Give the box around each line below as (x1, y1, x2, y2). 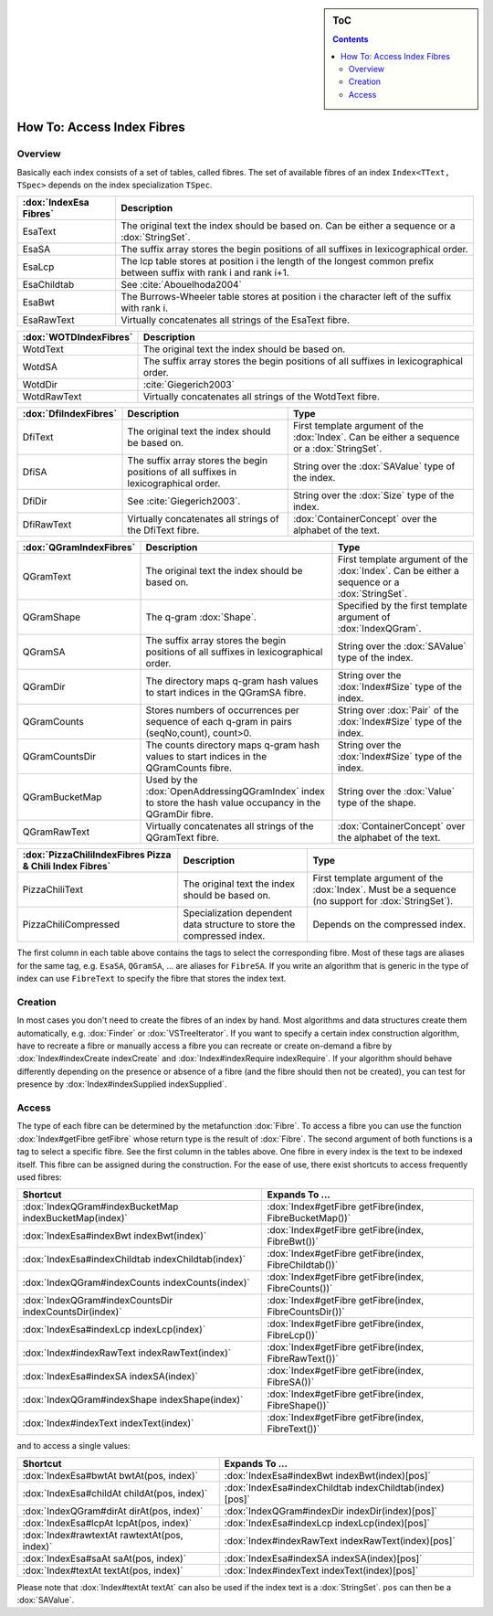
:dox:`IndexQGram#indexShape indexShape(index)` (22, 1394, 244, 1407)
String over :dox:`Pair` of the (337, 704, 460, 717)
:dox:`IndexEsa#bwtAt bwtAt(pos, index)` (22, 1469, 199, 1482)
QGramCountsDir (22, 750, 97, 763)
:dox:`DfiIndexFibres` (22, 408, 118, 420)
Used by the (145, 773, 198, 786)
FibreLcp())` (267, 1329, 319, 1342)
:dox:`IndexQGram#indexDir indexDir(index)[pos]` (224, 1504, 438, 1517)
